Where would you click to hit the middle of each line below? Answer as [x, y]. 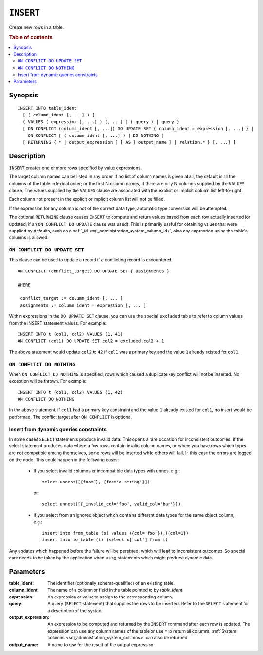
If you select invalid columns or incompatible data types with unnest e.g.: [107, 471]
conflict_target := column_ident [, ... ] [72, 298]
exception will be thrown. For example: [48, 381]
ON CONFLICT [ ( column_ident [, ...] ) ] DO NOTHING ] [96, 135]
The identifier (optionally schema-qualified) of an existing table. [111, 583]
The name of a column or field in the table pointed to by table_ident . [115, 590]
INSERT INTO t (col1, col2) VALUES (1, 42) [70, 392]
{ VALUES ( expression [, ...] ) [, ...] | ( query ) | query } [101, 122]
